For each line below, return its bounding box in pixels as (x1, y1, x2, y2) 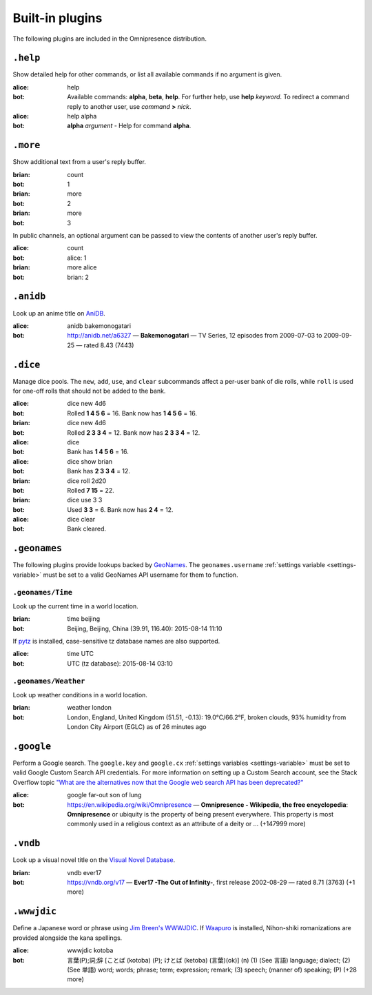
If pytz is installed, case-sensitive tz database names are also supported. (12, 637, 220, 646)
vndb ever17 (67, 868, 102, 876)
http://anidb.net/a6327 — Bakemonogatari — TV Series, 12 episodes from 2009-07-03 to (67, 331, 322, 340)
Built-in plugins (12, 10, 103, 25)
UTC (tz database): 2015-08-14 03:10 (67, 659, 173, 668)
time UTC (67, 650, 94, 658)
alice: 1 (67, 254, 87, 262)
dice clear (67, 515, 96, 524)
